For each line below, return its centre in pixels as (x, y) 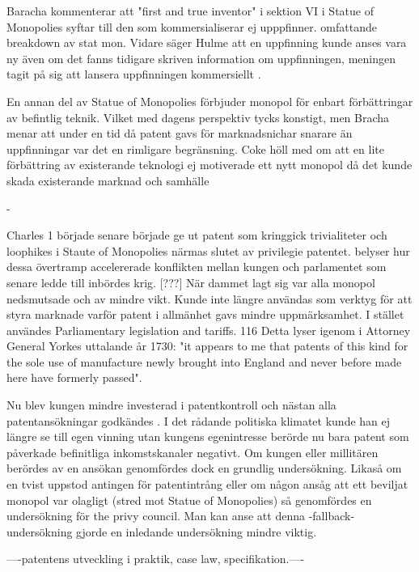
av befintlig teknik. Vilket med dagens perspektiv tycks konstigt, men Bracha (198, 117)
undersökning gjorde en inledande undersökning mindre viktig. (162, 531)
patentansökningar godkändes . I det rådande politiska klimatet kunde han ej (199, 420)
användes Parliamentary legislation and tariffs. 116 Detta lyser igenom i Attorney (209, 330)
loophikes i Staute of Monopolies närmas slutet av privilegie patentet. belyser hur (208, 250)
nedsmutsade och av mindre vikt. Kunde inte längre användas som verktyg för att (209, 298)
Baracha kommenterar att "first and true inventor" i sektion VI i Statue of (190, 11)
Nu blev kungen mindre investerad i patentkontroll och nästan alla (171, 405)
